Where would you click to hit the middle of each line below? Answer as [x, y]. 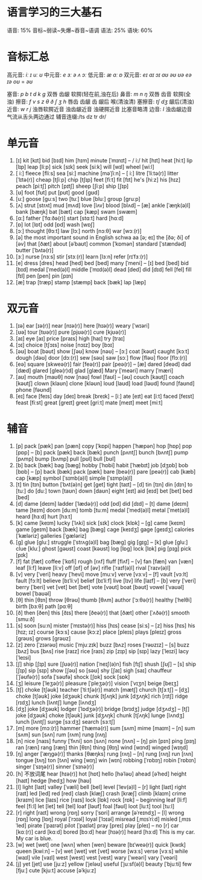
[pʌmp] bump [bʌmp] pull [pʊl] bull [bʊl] [66, 459]
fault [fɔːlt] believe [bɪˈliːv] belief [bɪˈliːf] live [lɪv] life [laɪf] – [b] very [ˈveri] [106, 581]
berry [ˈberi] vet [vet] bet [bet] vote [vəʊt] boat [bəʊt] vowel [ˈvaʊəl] [100, 587]
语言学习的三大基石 [55, 12]
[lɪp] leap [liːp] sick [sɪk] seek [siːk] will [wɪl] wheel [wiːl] [85, 167]
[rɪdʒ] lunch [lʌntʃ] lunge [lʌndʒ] [56, 702]
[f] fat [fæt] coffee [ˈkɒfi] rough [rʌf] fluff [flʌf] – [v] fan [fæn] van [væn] [104, 561]
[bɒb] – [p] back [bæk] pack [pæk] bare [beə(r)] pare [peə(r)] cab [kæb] [106, 471]
